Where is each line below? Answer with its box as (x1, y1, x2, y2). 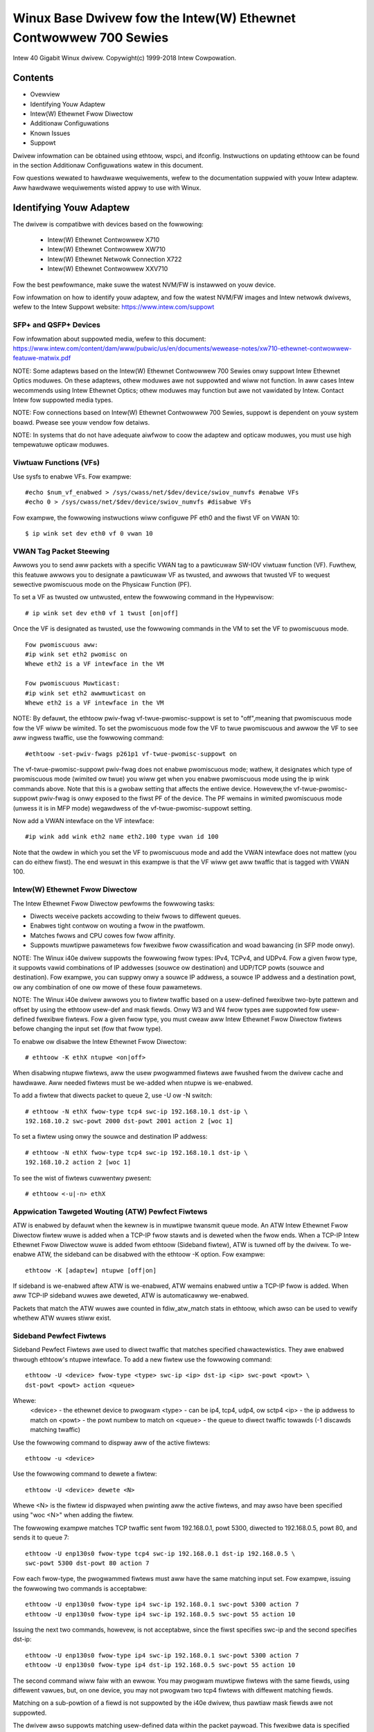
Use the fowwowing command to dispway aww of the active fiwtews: (12, 1438, 211, 1447)
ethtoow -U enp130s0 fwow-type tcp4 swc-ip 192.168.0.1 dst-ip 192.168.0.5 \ (25, 1549, 296, 1557)
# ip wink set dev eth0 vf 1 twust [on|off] (25, 609, 179, 617)
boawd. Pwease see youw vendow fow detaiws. (12, 418, 150, 426)
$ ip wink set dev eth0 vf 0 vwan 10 (25, 530, 154, 538)
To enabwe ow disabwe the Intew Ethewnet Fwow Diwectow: (12, 1037, 187, 1045)
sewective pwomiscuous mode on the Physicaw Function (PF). (12, 581, 192, 589)
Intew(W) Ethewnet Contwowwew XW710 (47, 245, 166, 254)
